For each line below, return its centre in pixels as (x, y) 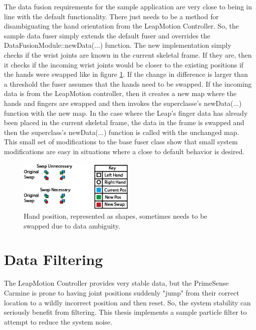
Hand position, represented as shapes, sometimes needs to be (115, 216)
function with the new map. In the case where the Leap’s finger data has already (126, 113)
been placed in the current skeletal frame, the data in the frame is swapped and (124, 122)
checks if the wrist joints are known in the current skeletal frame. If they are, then (128, 54)
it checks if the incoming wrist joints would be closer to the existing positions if (124, 64)
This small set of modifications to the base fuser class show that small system (121, 142)
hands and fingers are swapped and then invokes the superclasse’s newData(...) (123, 103)
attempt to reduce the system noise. (58, 321)
